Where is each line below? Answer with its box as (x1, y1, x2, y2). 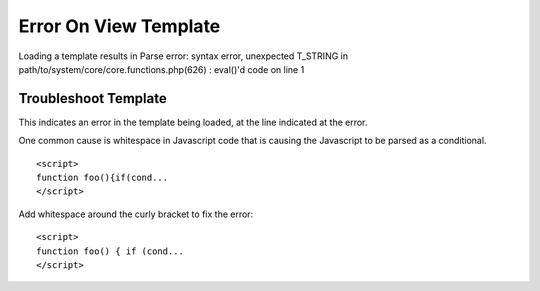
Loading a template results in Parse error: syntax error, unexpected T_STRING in (18, 50, 349, 62)
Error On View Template (18, 15, 221, 37)
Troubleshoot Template (18, 90, 167, 107)
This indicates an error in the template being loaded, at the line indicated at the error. (18, 116, 368, 128)
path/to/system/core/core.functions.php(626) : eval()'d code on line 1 (18, 63, 305, 75)
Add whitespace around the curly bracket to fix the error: (18, 208, 254, 220)
